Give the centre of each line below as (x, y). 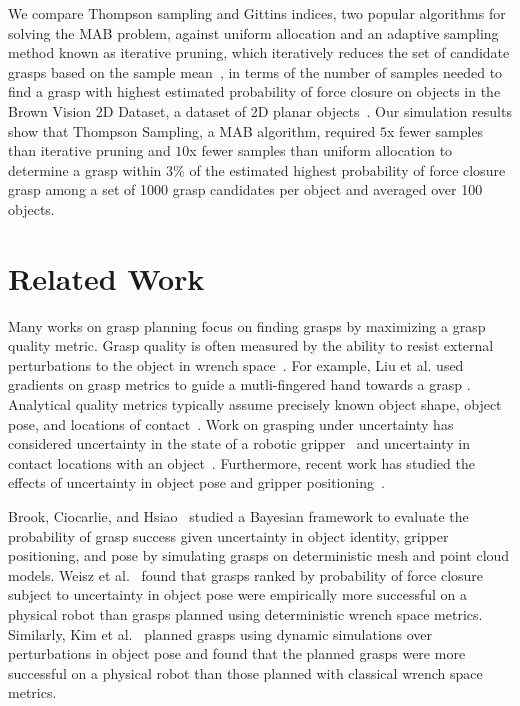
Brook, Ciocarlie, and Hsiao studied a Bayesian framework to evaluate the (238, 516)
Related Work (106, 277)
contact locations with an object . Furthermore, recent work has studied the (241, 462)
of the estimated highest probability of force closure (347, 169)
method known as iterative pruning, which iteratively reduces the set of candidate (259, 52)
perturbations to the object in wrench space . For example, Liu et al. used (236, 364)
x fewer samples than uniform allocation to (321, 150)
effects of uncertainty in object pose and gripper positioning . (196, 482)
